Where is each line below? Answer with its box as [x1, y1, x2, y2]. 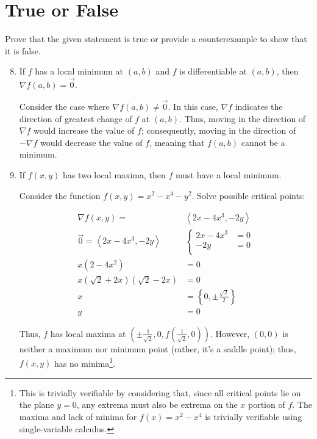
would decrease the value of [40, 136, 143, 148]
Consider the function [19, 189, 101, 201]
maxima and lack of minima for [19, 410, 137, 423]
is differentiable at [179, 65, 247, 78]
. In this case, [168, 100, 218, 112]
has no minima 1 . [54, 355, 115, 369]
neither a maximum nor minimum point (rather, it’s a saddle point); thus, [19, 342, 296, 355]
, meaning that [149, 136, 205, 148]
